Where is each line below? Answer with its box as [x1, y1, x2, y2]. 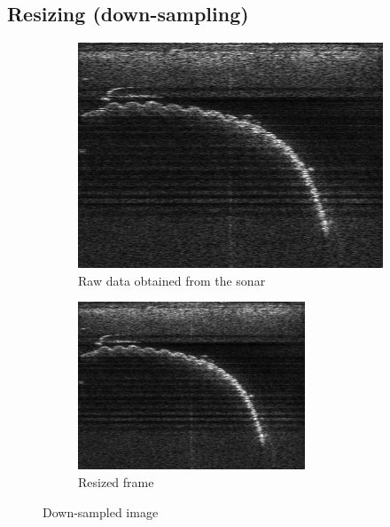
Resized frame [78, 472, 154, 491]
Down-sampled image [43, 502, 159, 521]
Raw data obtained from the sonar [78, 271, 266, 289]
